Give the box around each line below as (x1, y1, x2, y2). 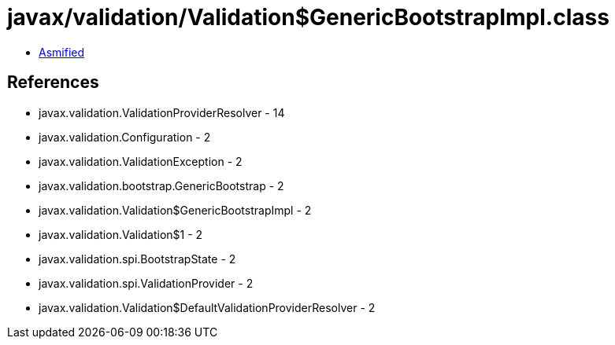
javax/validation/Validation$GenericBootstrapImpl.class (7, 4, 609, 31)
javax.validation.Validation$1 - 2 (39, 227, 203, 241)
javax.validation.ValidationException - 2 (39, 154, 243, 168)
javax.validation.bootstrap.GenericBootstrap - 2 (39, 178, 284, 193)
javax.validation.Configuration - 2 (39, 130, 211, 144)
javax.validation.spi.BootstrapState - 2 (39, 251, 236, 266)
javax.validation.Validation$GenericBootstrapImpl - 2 (39, 203, 312, 217)
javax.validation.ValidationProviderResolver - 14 (39, 105, 285, 119)
